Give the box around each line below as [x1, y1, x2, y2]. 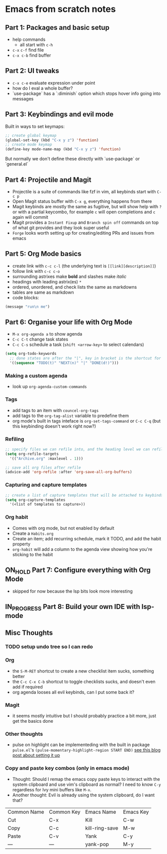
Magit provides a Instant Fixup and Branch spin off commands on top [12, 219, 159, 225]
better [12, 673, 25, 679]
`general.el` [5, 161, 29, 167]
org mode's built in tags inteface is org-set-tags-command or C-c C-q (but [12, 418, 161, 424]
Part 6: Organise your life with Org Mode [5, 318, 133, 327]
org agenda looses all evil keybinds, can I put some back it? [12, 689, 135, 695]
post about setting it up [12, 752, 60, 759]
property [12, 541, 31, 547]
